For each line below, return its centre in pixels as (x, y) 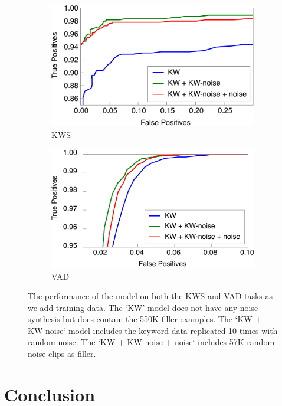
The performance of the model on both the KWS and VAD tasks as (150, 296)
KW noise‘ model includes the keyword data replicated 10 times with (153, 330)
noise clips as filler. (62, 354)
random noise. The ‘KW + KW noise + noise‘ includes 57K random (151, 342)
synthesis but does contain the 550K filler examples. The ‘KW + (145, 319)
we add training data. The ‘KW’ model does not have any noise (143, 307)
